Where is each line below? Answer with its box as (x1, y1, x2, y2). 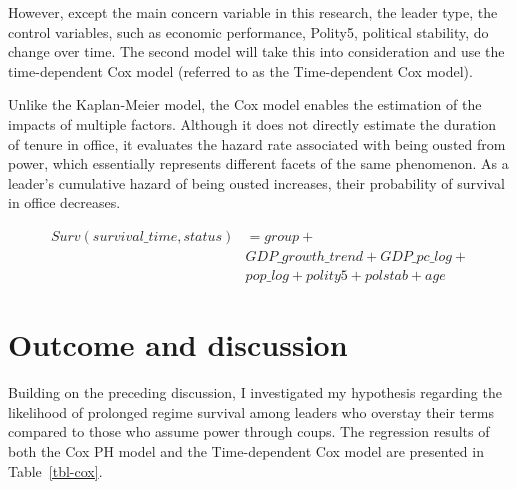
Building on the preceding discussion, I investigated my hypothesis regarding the (8, 382, 502, 403)
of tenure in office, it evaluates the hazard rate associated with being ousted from (8, 133, 506, 154)
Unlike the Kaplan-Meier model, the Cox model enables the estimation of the (8, 94, 482, 115)
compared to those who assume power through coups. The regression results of (8, 421, 490, 442)
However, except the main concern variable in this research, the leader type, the (8, 2, 498, 22)
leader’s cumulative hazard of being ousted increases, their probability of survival (8, 172, 505, 193)
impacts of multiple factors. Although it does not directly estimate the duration (8, 113, 497, 134)
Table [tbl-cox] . (8, 460, 103, 481)
